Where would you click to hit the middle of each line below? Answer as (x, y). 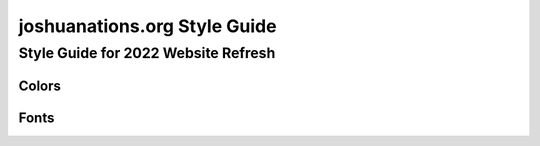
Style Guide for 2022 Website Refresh (147, 53)
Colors (40, 85)
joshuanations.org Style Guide (147, 26)
